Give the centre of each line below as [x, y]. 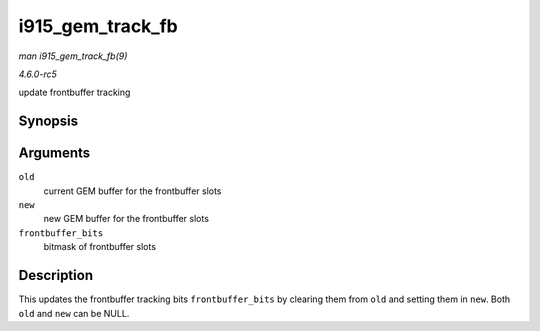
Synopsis [48, 121]
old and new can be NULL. [74, 313]
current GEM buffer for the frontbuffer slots [132, 191]
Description [56, 275]
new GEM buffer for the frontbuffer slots [126, 219]
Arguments [54, 153]
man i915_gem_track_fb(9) [73, 56]
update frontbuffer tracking [74, 92]
